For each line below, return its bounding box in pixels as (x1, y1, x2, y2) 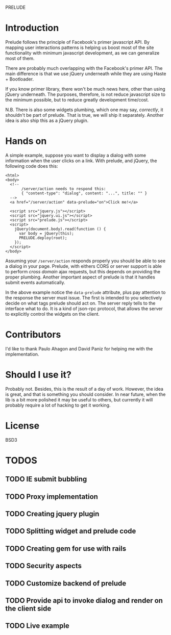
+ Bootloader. (5, 76, 34, 82)
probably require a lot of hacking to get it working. (5, 402, 111, 408)
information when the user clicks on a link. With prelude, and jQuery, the (5, 158, 157, 164)
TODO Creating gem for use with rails (5, 544, 127, 553)
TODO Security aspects (5, 562, 82, 570)
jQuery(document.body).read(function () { (14, 226, 106, 232)
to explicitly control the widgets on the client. (5, 311, 100, 317)
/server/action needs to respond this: (21, 186, 106, 191)
